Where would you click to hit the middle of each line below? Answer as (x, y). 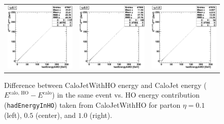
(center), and (55, 115)
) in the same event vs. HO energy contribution (126, 95)
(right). (101, 115)
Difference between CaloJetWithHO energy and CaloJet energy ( (105, 85)
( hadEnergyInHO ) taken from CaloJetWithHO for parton (92, 105)
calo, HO (19, 93)
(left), (13, 115)
